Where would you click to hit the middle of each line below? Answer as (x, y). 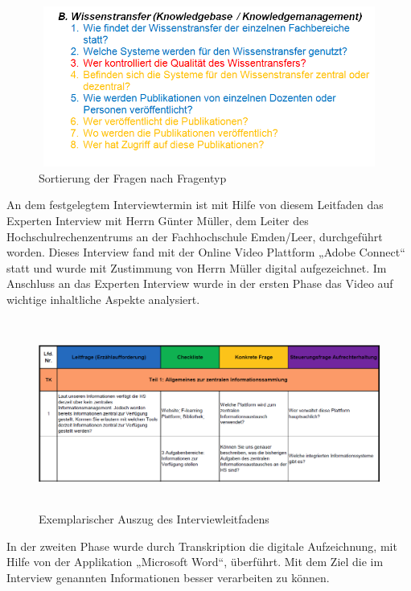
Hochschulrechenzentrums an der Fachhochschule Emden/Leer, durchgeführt (195, 236)
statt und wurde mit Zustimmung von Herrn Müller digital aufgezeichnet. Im (197, 267)
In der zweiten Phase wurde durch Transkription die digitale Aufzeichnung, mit (202, 546)
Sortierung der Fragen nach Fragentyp (133, 177)
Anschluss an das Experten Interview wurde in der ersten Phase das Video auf (200, 283)
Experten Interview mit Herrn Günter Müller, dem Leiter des (158, 220)
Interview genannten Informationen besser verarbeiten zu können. (168, 578)
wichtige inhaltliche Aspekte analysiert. (103, 299)
